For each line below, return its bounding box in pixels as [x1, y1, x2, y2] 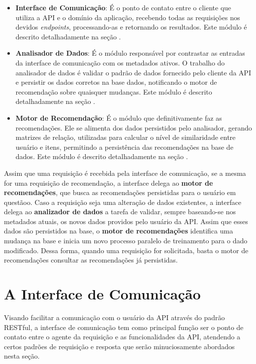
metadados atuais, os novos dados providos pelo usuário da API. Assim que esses [4, 216, 248, 226]
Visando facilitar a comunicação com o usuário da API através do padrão [4, 312, 225, 322]
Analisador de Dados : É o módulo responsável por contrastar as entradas [15, 48, 245, 58]
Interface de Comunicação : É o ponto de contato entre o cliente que [15, 2, 231, 12]
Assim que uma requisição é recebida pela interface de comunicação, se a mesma [4, 167, 246, 178]
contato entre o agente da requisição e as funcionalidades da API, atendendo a [4, 331, 240, 342]
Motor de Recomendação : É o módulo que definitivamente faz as [15, 112, 222, 123]
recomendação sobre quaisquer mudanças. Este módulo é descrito [15, 86, 212, 97]
